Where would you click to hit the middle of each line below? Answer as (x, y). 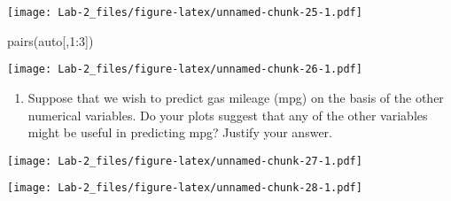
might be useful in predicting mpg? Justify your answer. (180, 132)
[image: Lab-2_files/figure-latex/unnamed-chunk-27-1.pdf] (185, 161)
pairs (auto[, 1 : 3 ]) (51, 40)
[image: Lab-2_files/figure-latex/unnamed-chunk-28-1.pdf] (185, 188)
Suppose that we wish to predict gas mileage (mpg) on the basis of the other (236, 97)
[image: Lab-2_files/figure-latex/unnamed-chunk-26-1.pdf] (185, 70)
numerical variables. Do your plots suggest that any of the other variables (228, 115)
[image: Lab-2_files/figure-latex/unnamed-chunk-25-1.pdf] (185, 12)
